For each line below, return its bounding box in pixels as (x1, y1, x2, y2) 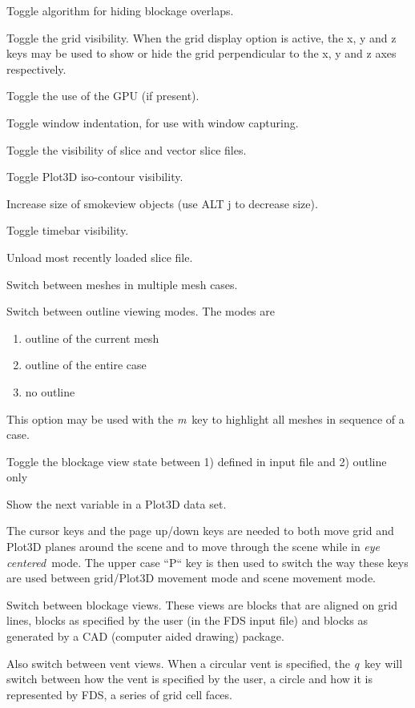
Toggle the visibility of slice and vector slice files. (6, 141, 247, 158)
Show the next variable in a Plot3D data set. (6, 495, 227, 512)
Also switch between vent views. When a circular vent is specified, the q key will (6, 654, 403, 671)
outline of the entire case (25, 356, 147, 373)
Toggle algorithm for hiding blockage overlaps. (6, 2, 234, 18)
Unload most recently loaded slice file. (6, 248, 193, 265)
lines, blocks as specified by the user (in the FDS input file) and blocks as (6, 612, 368, 629)
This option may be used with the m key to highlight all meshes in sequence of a (6, 410, 405, 427)
